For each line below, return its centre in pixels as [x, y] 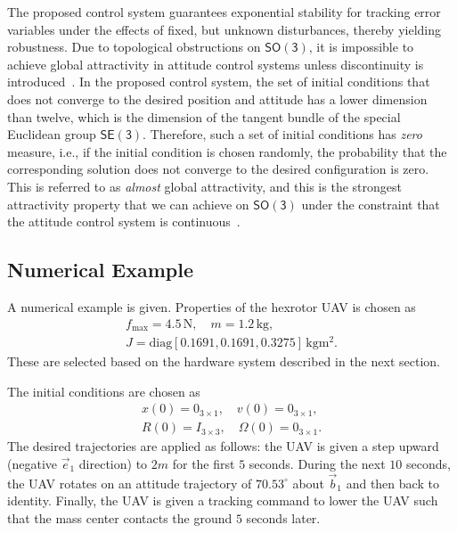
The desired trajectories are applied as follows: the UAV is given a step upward [223, 446]
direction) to [113, 463]
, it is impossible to [361, 47]
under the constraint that [371, 204]
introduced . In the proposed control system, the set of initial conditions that [219, 82]
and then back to [392, 483]
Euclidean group [52, 134]
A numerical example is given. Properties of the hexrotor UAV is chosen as [212, 306]
